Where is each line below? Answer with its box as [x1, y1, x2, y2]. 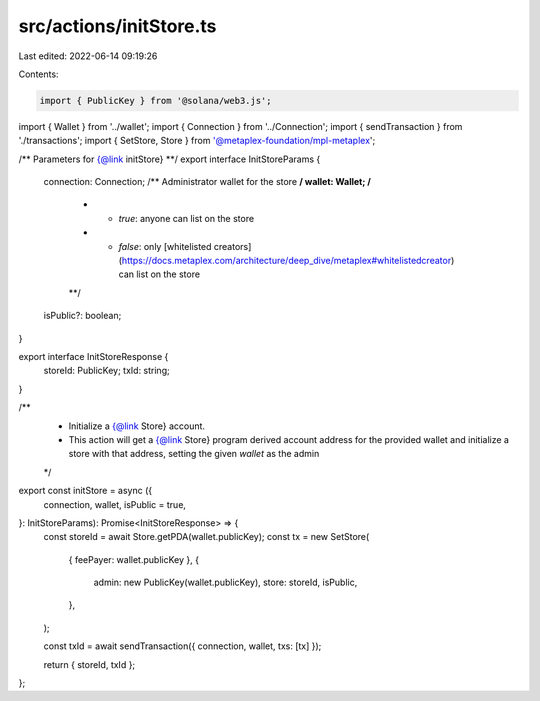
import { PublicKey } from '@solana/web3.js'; [39, 95, 272, 106]
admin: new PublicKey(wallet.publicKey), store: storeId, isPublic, [93, 576, 358, 589]
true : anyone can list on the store [118, 212, 255, 224]
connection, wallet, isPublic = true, [43, 498, 187, 510]
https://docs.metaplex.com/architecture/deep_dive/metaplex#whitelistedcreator [121, 255, 452, 267]
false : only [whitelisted [118, 240, 212, 252]
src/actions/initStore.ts [18, 15, 217, 37]
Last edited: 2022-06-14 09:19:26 [18, 50, 158, 62]
